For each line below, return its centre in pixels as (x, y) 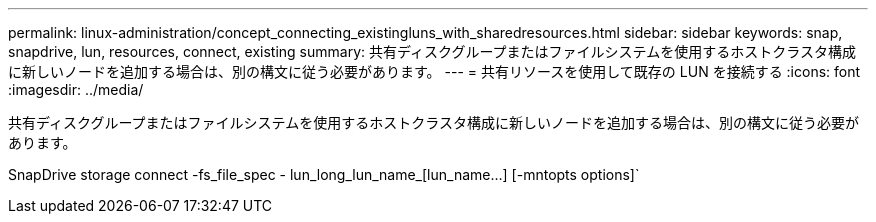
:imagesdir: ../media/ (76, 89)
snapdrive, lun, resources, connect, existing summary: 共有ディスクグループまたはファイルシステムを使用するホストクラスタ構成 (432, 51)
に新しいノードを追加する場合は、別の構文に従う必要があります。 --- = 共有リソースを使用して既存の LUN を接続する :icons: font (434, 71)
